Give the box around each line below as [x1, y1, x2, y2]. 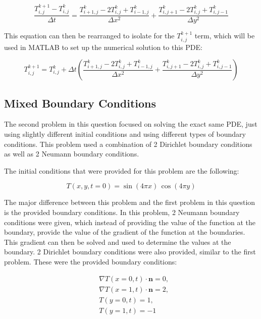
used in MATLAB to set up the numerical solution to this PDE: [4, 41, 202, 52]
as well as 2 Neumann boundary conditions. [4, 148, 139, 159]
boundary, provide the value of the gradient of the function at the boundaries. [4, 227, 245, 237]
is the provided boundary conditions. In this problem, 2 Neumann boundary [4, 207, 240, 218]
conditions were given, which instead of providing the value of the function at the [4, 217, 256, 227]
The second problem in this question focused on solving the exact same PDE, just [4, 119, 257, 129]
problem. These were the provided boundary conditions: [4, 256, 177, 267]
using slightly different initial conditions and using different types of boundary [4, 129, 246, 139]
